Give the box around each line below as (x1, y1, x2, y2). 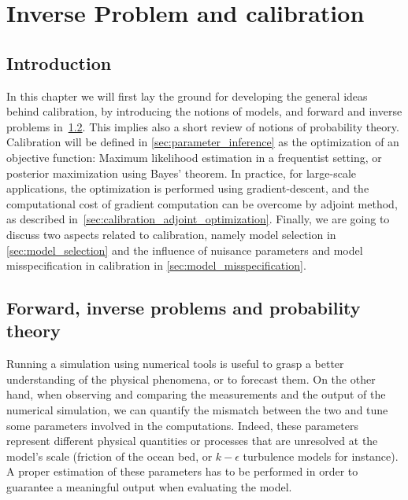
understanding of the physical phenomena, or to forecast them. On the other (6, 370, 376, 387)
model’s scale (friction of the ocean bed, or (6, 447, 213, 464)
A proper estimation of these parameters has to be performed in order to (6, 463, 358, 480)
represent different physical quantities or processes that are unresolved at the (6, 432, 378, 449)
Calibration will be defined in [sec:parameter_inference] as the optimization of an (6, 134, 399, 150)
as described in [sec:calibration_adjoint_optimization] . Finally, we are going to (6, 211, 390, 227)
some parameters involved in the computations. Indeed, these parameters (6, 417, 358, 433)
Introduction (6, 50, 112, 75)
